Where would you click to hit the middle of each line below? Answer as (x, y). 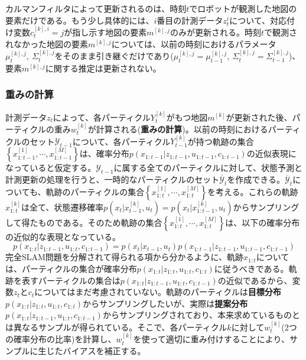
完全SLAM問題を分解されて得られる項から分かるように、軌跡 (125, 257)
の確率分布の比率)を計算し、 (61, 339)
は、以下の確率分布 (263, 222)
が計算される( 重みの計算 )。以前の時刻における (178, 129)
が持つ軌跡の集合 (221, 141)
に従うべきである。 (251, 268)
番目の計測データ (190, 20)
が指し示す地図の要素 (105, 32)
